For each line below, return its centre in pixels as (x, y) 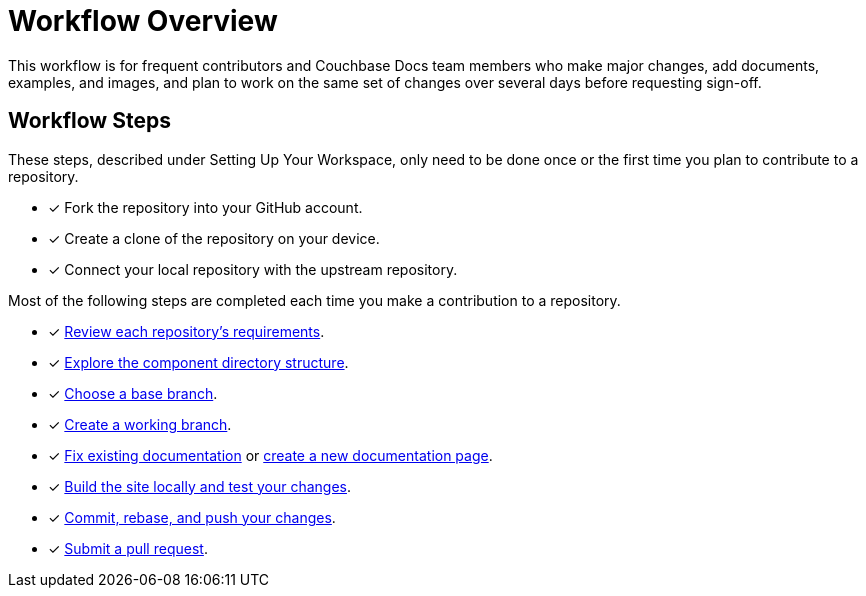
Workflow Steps (89, 121)
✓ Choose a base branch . (133, 393)
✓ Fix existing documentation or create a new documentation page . (270, 455)
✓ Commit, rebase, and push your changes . (192, 517)
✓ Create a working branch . (140, 424)
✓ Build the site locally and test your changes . (199, 486)
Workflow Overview (143, 21)
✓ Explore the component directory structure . (198, 362)
